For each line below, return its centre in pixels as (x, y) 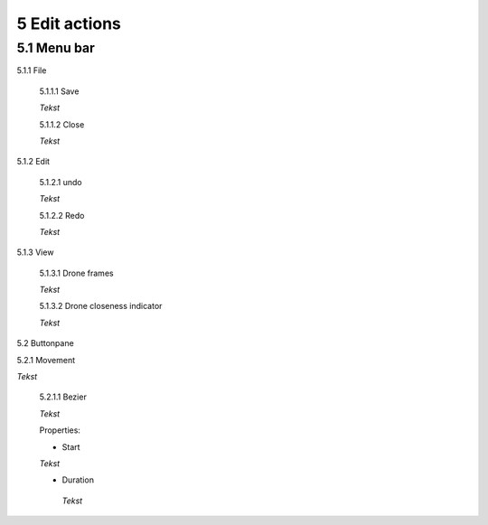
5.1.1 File (32, 70)
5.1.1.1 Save (59, 91)
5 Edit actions (69, 23)
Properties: (60, 430)
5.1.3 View (35, 252)
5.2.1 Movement (46, 360)
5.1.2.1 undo (61, 182)
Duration (78, 480)
